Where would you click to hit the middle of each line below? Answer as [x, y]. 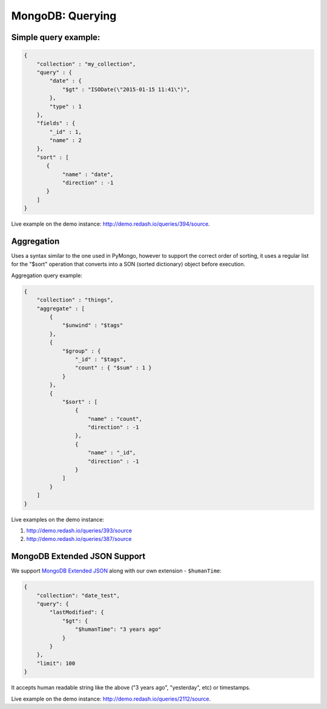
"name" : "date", [88, 174]
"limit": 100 [56, 663]
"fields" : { [56, 123]
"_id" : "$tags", [101, 359]
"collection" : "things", [75, 300]
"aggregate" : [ [61, 308]
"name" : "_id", [112, 453]
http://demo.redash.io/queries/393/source [79, 530]
